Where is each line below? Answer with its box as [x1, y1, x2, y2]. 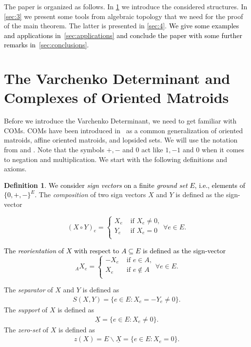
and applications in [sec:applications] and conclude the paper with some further [4, 30, 242, 40]
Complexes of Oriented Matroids [4, 87, 229, 107]
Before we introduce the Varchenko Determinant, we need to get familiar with [4, 116, 237, 126]
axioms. [4, 163, 27, 174]
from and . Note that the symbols [4, 144, 104, 155]
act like [141, 144, 163, 155]
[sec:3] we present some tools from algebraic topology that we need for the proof [4, 11, 243, 21]
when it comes [201, 144, 245, 155]
